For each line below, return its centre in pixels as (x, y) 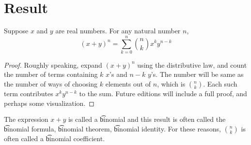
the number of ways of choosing (51, 84)
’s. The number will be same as (197, 74)
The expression (26, 119)
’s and (118, 74)
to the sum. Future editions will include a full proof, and (163, 94)
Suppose (16, 31)
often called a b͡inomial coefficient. (55, 138)
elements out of (128, 84)
